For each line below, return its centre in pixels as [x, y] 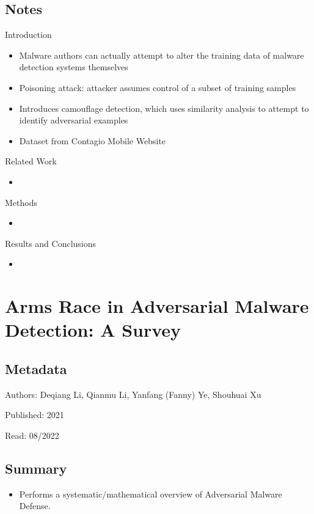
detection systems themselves [74, 67]
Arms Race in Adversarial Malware [157, 306]
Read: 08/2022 [32, 435]
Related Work [31, 161]
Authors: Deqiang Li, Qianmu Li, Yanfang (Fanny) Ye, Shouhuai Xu [133, 394]
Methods [21, 202]
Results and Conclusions [51, 243]
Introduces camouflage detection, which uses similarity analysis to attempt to [164, 108]
